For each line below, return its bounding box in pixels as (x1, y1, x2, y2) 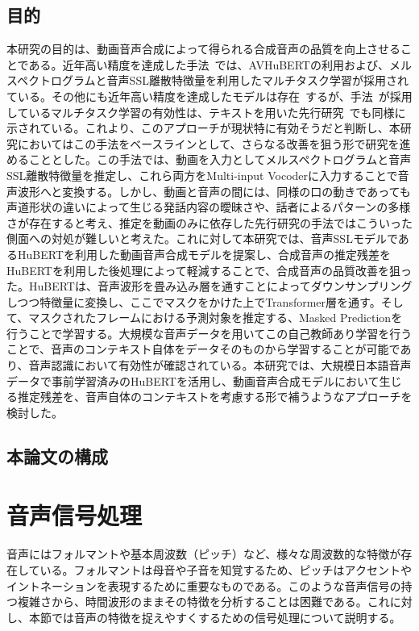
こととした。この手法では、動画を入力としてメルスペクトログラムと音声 (28, 151, 412, 168)
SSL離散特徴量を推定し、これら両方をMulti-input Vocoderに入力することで (6, 166, 398, 183)
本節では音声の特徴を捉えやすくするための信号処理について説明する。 (28, 608, 401, 625)
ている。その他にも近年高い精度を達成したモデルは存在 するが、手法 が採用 (6, 87, 413, 104)
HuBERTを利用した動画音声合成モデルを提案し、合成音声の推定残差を (17, 245, 391, 262)
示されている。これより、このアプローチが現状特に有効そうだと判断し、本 (6, 119, 400, 136)
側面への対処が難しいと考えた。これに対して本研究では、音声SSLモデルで (6, 230, 398, 247)
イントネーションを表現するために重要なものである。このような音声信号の (6, 577, 401, 594)
